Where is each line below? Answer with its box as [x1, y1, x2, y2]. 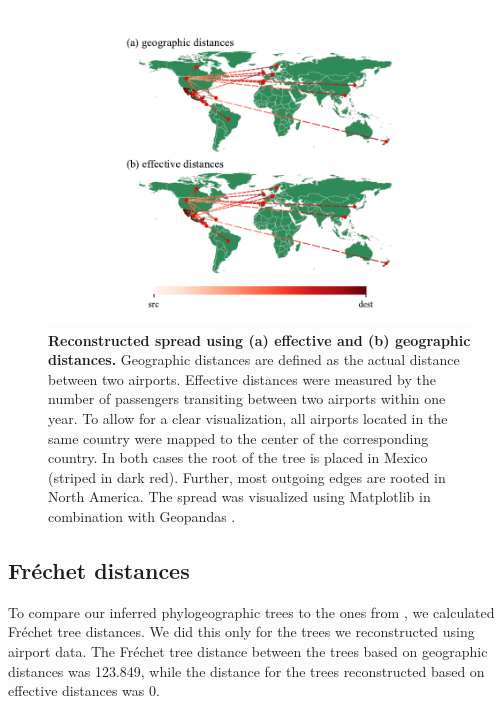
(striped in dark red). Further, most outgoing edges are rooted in [48, 466, 446, 487]
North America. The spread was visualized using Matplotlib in [48, 486, 431, 507]
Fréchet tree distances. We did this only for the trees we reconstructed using [8, 621, 475, 642]
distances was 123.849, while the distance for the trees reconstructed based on [8, 660, 485, 681]
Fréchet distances [8, 554, 190, 585]
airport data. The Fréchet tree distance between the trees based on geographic [8, 640, 488, 661]
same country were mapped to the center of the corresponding [48, 427, 429, 448]
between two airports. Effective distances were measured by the [48, 368, 436, 389]
